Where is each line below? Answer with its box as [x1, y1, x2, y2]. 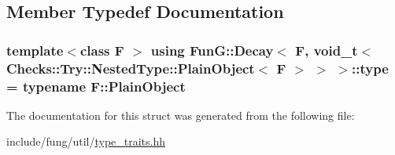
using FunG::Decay [150, 40, 274, 59]
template [6, 40, 64, 59]
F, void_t [295, 40, 358, 59]
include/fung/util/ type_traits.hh [6, 133, 166, 150]
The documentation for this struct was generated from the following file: [6, 106, 355, 123]
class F [79, 40, 124, 59]
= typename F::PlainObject [6, 76, 186, 96]
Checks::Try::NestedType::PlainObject [6, 58, 255, 77]
